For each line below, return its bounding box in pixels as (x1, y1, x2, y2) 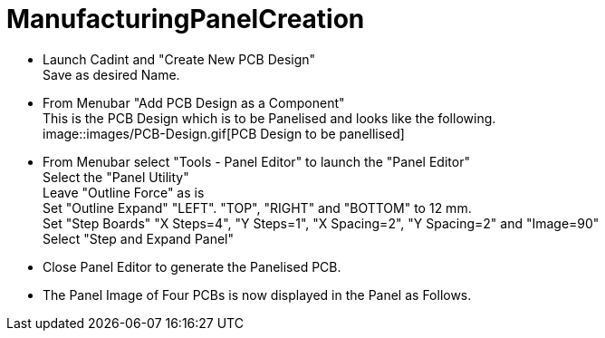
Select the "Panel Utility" (43, 169, 189, 185)
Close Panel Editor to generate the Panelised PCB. (43, 258, 341, 275)
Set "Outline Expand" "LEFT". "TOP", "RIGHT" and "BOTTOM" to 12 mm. (43, 199, 472, 216)
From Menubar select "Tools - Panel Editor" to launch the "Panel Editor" (43, 153, 470, 169)
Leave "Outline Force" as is (43, 184, 205, 200)
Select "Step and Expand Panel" (43, 230, 235, 246)
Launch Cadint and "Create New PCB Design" (43, 51, 316, 67)
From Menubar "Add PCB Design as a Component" (43, 94, 345, 111)
